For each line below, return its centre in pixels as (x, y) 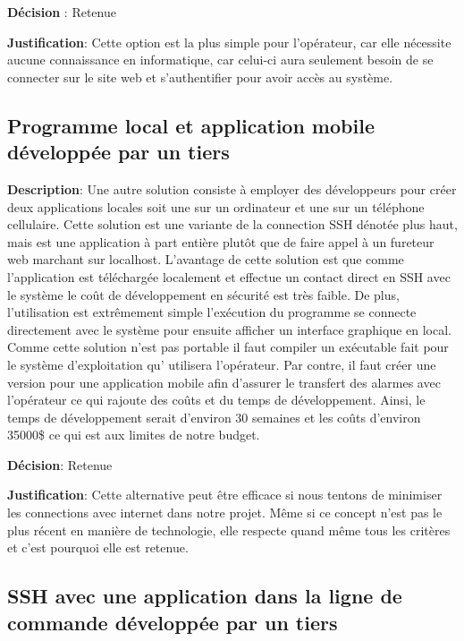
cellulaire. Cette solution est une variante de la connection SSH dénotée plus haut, (232, 224)
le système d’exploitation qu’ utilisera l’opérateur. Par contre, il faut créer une (222, 364)
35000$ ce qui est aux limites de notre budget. (134, 435)
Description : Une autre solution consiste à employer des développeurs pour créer (232, 188)
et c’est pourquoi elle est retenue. (98, 547)
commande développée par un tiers (173, 622)
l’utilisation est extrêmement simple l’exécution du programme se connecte (212, 312)
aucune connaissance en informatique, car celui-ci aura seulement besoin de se (220, 60)
